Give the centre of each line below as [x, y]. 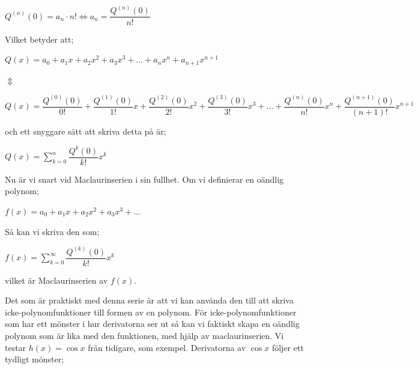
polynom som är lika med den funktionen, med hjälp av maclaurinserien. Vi [144, 336]
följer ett [288, 347]
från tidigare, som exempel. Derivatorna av [167, 347]
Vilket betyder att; [39, 39]
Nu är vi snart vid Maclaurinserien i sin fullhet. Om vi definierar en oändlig [144, 179]
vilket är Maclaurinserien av [56, 280]
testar [16, 347]
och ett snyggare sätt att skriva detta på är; [86, 131]
